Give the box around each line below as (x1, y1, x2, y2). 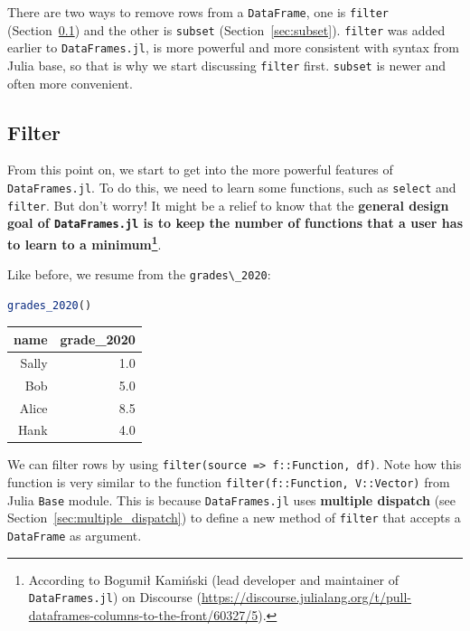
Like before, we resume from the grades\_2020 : (7, 265, 271, 284)
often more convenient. (7, 73, 133, 92)
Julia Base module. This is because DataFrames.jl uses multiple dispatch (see (7, 490, 456, 509)
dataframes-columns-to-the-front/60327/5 (28, 605, 258, 624)
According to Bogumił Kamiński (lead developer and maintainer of (28, 570, 399, 589)
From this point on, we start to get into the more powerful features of (7, 160, 393, 179)
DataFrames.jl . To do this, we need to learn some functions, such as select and (7, 178, 456, 197)
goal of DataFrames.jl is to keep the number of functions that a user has (7, 213, 463, 232)
